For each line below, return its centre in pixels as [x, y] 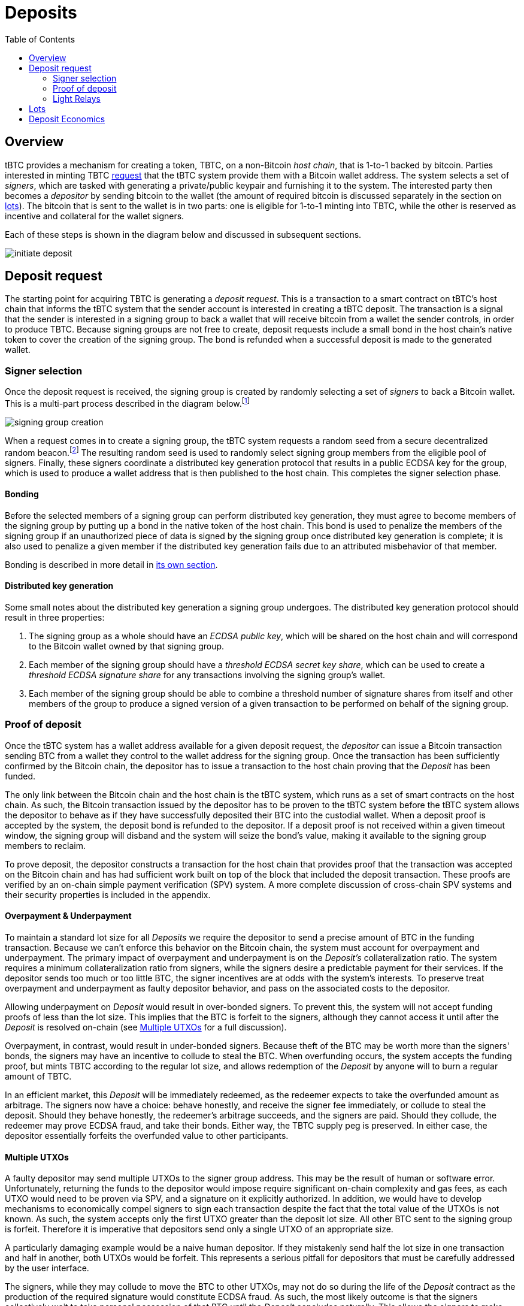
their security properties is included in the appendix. [108, 894]
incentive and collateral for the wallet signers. [95, 216]
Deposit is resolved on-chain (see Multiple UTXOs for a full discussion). [146, 1027]
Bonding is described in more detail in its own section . [111, 564]
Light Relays [77, 98]
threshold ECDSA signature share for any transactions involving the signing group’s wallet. [207, 675]
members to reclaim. [45, 845]
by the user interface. [47, 1268]
